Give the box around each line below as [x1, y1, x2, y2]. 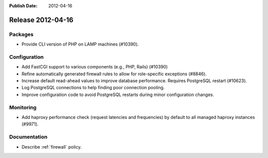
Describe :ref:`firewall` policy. [21, 144, 82, 150]
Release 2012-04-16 [9, 15, 74, 24]
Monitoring [9, 104, 37, 111]
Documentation [9, 134, 48, 141]
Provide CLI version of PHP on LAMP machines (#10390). [21, 41, 139, 47]
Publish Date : [9, 3, 38, 8]
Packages [9, 31, 34, 38]
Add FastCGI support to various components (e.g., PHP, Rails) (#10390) [21, 64, 168, 70]
